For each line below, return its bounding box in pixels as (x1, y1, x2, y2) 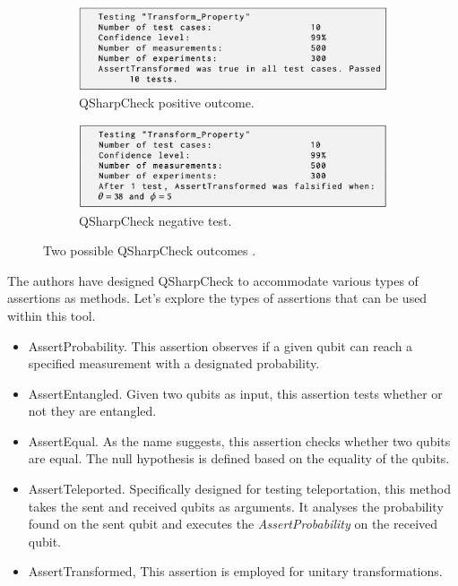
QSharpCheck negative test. (79, 211, 232, 229)
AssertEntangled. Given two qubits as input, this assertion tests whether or (28, 383, 443, 402)
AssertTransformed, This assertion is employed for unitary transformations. (28, 562, 443, 581)
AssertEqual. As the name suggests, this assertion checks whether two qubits (28, 431, 451, 450)
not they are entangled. (28, 401, 157, 420)
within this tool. (7, 306, 96, 324)
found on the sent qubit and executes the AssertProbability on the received (28, 514, 438, 533)
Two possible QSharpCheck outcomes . (43, 241, 256, 260)
